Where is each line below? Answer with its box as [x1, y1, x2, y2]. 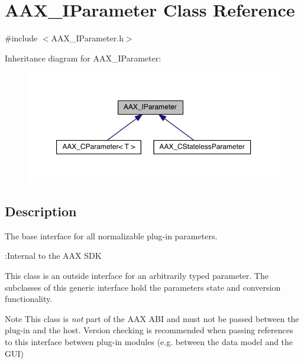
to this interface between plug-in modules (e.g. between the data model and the [5, 335, 293, 347]
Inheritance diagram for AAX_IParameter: [5, 51, 161, 64]
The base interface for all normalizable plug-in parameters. [5, 229, 218, 242]
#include [5, 32, 38, 44]
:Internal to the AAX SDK [5, 249, 102, 262]
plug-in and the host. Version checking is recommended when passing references [5, 324, 293, 336]
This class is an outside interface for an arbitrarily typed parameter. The [5, 269, 269, 282]
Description [5, 202, 77, 220]
